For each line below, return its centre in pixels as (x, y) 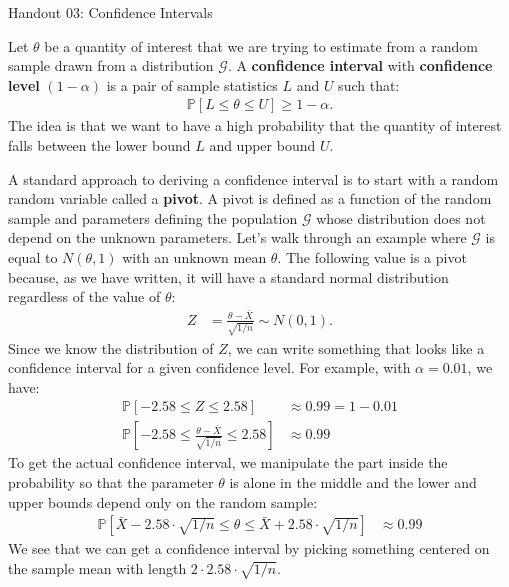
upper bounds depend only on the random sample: (163, 501)
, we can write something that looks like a (356, 347)
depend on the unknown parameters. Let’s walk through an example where (237, 237)
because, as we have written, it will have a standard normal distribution (228, 276)
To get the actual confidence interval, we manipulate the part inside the (228, 462)
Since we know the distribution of (111, 347)
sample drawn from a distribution (111, 65)
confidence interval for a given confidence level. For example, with (209, 367)
